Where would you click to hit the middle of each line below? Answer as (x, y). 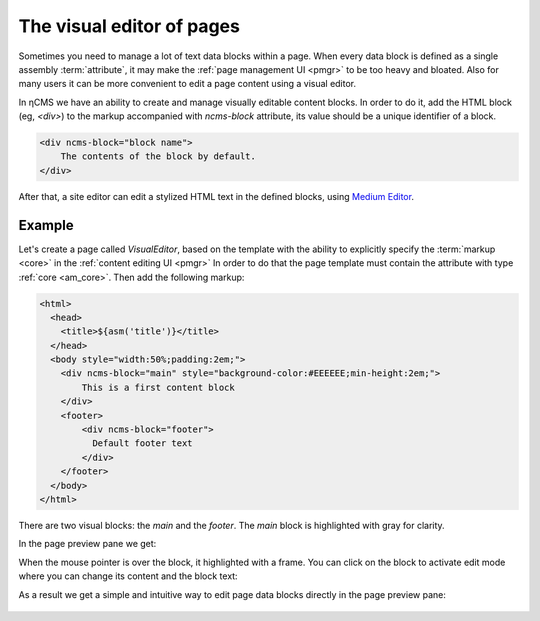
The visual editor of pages (129, 26)
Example (46, 225)
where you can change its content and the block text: (128, 576)
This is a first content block (158, 387)
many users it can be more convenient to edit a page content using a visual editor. (187, 84)
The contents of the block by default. (158, 156)
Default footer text (142, 443)
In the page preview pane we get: (87, 544)
